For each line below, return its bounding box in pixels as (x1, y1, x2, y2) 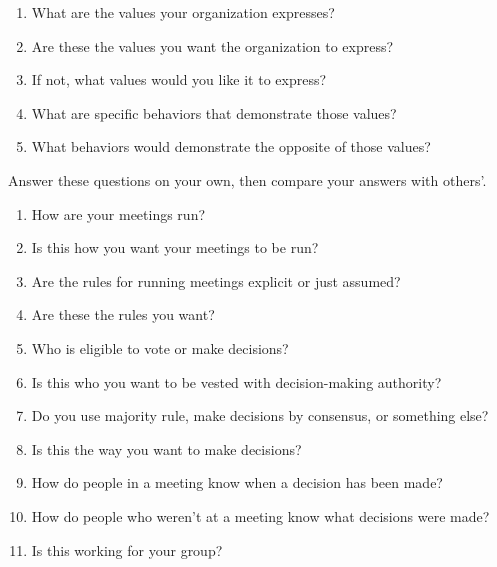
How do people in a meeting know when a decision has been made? (31, 472, 443, 493)
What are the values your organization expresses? (31, 2, 335, 22)
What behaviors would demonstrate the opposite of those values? (31, 136, 431, 157)
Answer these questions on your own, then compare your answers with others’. (8, 169, 487, 190)
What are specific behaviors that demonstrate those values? (31, 102, 397, 123)
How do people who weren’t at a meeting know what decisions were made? (31, 505, 490, 526)
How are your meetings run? (31, 203, 206, 224)
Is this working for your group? (31, 539, 223, 560)
